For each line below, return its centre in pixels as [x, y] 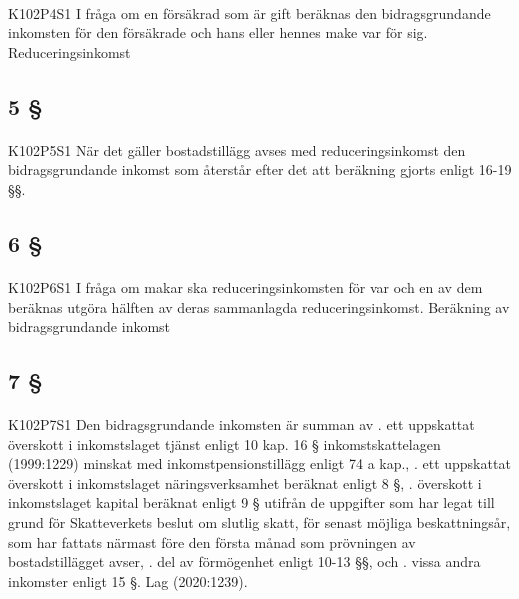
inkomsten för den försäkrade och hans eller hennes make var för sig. [218, 32]
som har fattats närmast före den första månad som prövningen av [212, 541]
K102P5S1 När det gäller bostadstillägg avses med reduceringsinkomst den [237, 149]
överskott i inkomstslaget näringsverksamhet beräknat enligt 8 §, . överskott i [245, 482]
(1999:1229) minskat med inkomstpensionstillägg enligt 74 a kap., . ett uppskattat [259, 463]
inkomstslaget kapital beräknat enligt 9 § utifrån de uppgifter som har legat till [251, 502]
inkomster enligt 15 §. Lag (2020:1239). [128, 580]
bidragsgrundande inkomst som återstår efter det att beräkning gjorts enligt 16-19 [260, 169]
